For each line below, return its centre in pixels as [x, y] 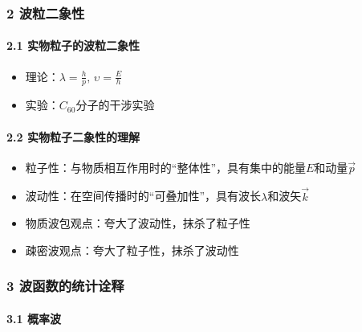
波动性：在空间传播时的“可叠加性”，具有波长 [143, 196]
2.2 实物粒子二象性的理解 [73, 136]
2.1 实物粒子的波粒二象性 [73, 45]
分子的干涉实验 [115, 105]
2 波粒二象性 [46, 12]
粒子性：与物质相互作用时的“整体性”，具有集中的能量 [166, 167]
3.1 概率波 [34, 318]
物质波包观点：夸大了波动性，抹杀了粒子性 [138, 223]
